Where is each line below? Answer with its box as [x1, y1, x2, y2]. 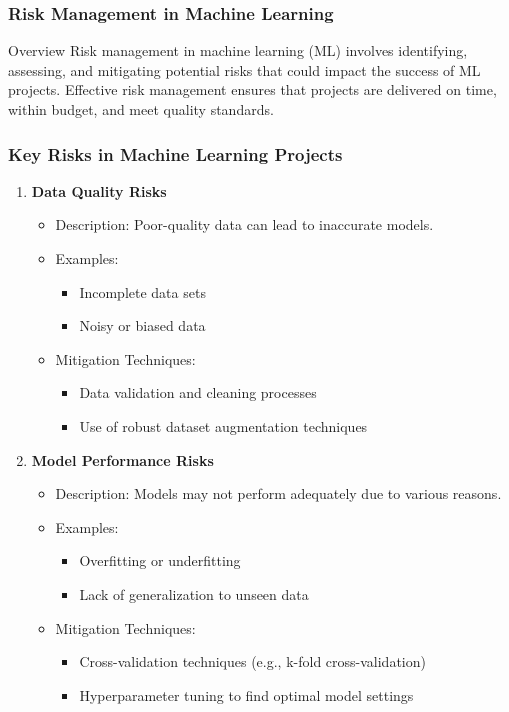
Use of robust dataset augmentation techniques [79, 415, 368, 436]
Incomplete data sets [79, 281, 206, 302]
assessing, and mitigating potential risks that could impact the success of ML [8, 59, 481, 80]
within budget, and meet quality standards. [8, 99, 274, 119]
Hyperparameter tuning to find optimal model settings [79, 684, 414, 705]
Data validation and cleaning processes [79, 382, 317, 403]
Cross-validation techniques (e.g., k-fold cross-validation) [79, 651, 426, 672]
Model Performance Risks [31, 449, 214, 470]
